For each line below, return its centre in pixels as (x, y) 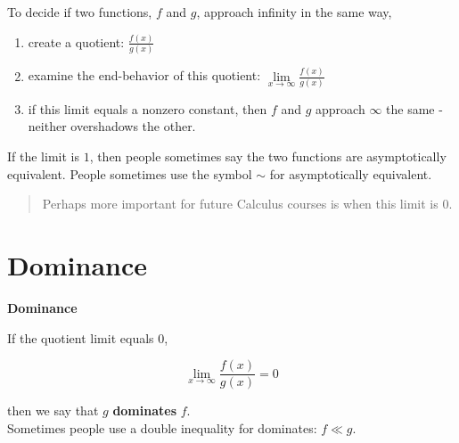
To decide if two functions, (80, 12)
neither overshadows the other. (112, 126)
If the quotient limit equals (81, 337)
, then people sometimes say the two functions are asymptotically (268, 156)
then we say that (53, 410)
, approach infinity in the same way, (294, 12)
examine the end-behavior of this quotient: (144, 75)
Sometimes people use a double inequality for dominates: (162, 427)
